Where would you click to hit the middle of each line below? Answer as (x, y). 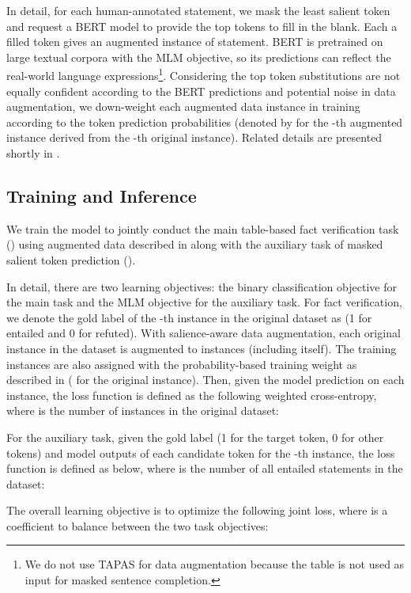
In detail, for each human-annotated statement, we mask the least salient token (198, 10)
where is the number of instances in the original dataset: (143, 411)
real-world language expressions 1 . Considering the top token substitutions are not (204, 74)
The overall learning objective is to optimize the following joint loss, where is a (197, 510)
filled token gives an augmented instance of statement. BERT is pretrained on (195, 42)
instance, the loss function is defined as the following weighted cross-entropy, (192, 395)
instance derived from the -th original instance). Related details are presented (194, 137)
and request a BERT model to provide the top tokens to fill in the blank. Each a (202, 26)
